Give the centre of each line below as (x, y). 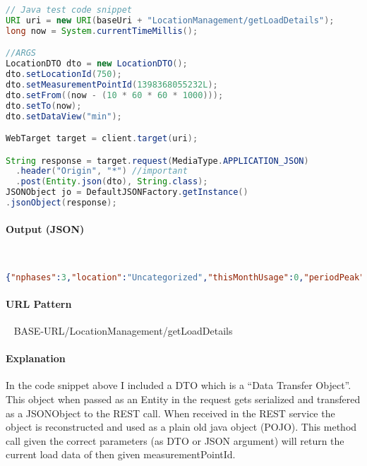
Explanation (36, 358)
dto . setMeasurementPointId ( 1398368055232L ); (112, 84)
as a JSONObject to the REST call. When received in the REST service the (170, 413)
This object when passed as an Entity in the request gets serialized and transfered (183, 399)
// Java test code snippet (69, 10)
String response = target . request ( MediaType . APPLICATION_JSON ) (157, 161)
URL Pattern (39, 303)
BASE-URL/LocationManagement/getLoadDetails (123, 331)
